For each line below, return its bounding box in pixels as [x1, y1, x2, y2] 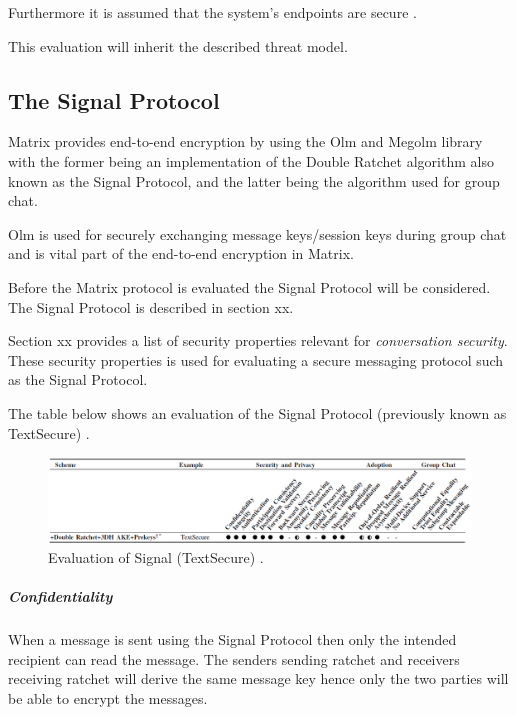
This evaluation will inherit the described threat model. [8, 35, 348, 56]
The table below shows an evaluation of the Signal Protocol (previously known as [8, 402, 507, 423]
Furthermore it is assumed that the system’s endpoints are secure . [8, 2, 417, 22]
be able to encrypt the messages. [8, 687, 208, 708]
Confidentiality [8, 586, 113, 607]
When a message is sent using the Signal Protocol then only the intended [8, 628, 457, 649]
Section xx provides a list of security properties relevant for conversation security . [8, 330, 508, 351]
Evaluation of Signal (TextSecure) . [48, 546, 264, 567]
